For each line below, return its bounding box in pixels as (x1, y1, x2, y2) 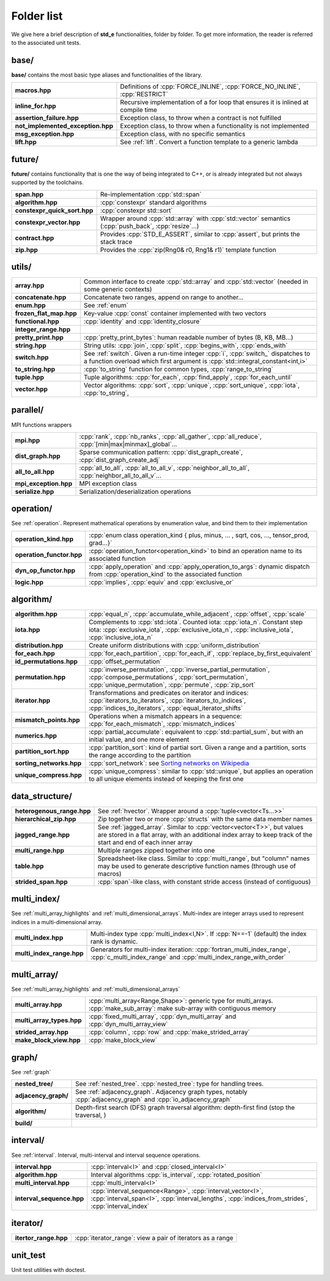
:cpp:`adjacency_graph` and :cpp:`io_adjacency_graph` (75, 1096, 232, 1104)
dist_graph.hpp (15, 452, 61, 460)
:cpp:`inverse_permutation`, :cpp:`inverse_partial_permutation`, (89, 665, 270, 674)
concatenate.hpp (15, 293, 67, 302)
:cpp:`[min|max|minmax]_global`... (79, 439, 177, 448)
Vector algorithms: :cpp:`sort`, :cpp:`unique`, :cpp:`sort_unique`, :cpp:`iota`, (83, 381, 300, 390)
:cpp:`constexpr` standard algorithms (100, 198, 207, 206)
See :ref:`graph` (11, 1068, 51, 1075)
